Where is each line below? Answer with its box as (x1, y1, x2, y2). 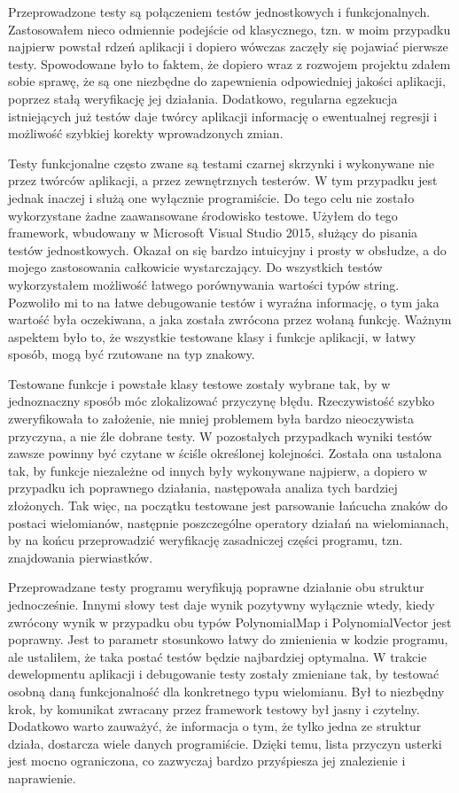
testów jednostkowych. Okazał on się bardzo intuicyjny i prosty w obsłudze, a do (8, 240, 447, 259)
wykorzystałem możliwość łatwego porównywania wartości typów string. (8, 275, 400, 293)
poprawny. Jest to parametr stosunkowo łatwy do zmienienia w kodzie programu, (8, 630, 448, 649)
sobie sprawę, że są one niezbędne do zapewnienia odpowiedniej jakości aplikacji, (8, 72, 446, 90)
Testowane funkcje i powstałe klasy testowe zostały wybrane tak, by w (8, 374, 391, 393)
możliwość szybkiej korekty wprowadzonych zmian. (8, 124, 284, 143)
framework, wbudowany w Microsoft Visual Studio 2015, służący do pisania (8, 223, 418, 242)
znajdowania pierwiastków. (8, 548, 153, 566)
